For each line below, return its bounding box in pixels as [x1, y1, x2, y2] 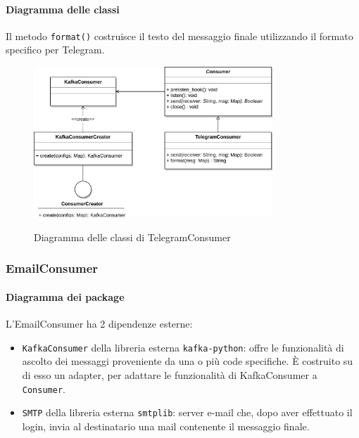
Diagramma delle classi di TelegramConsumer [34, 229, 231, 244]
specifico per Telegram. [6, 42, 105, 57]
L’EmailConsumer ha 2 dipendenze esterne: [6, 316, 193, 331]
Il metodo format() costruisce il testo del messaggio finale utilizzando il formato [6, 28, 353, 43]
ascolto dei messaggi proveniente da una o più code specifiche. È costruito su [22, 354, 353, 368]
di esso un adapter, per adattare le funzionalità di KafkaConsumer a [22, 368, 317, 382]
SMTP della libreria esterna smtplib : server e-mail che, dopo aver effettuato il [22, 405, 353, 420]
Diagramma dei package [6, 289, 125, 304]
